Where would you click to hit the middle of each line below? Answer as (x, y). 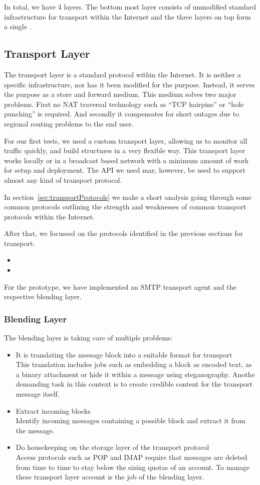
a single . (18, 26)
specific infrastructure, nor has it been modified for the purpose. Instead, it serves (129, 84)
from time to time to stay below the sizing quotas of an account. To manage (133, 467)
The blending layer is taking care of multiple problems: (88, 338)
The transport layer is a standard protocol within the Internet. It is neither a (122, 74)
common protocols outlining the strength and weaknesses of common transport (125, 207)
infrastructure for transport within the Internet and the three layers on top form (127, 16)
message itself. (38, 394)
